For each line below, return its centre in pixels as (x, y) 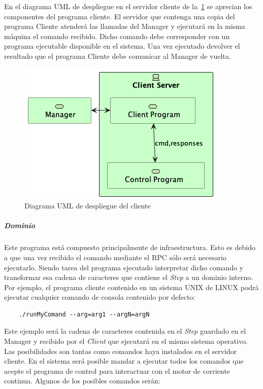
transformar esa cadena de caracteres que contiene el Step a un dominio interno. (129, 277)
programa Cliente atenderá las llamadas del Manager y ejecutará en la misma (125, 26)
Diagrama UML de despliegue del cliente (88, 206)
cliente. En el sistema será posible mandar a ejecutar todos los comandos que (124, 361)
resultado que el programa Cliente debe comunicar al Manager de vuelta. (118, 56)
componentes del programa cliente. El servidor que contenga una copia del (120, 16)
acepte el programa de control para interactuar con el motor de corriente (117, 370)
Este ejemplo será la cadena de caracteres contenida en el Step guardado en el (125, 331)
